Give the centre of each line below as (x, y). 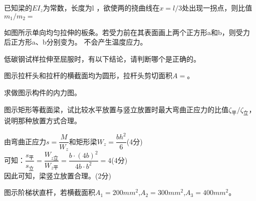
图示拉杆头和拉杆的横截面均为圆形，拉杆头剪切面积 (88, 75)
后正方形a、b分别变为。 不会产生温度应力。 (76, 42)
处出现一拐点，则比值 (217, 8)
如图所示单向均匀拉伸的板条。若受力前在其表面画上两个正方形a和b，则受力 (127, 32)
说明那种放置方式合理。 (43, 121)
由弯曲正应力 (25, 141)
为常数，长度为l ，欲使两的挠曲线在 (101, 8)
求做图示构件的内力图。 (43, 92)
